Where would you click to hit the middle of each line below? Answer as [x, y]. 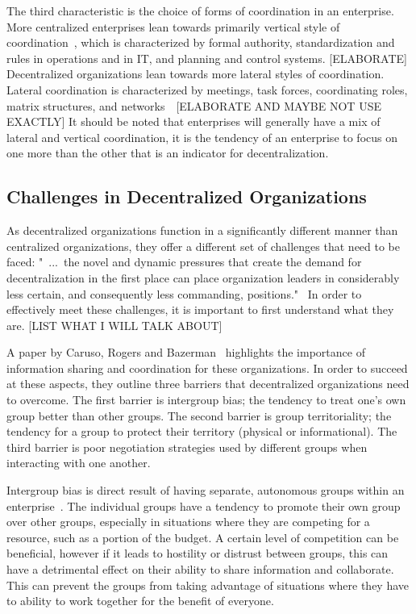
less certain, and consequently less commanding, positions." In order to [184, 293]
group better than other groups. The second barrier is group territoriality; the [199, 415]
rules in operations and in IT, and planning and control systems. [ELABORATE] [207, 58]
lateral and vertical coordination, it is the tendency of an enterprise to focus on [202, 137]
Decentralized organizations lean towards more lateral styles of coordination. [196, 74]
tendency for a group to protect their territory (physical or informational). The [202, 431]
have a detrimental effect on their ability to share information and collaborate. [200, 569]
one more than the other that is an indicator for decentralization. [168, 153]
